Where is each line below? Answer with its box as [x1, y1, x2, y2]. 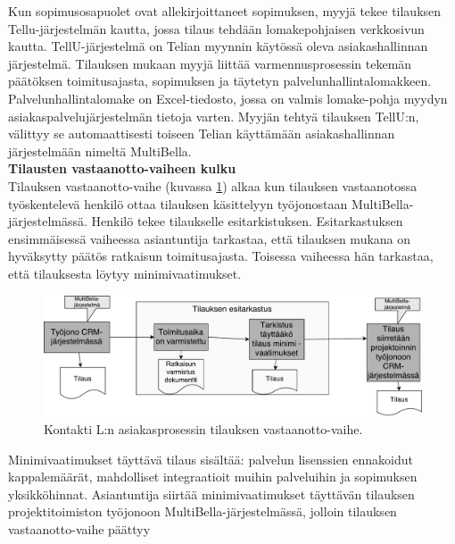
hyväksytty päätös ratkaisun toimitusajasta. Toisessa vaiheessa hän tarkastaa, [8, 247, 434, 265]
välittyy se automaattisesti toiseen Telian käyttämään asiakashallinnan [8, 124, 395, 143]
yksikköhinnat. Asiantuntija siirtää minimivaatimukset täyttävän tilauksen [8, 484, 415, 503]
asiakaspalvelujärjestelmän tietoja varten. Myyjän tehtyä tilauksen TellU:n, [8, 106, 419, 125]
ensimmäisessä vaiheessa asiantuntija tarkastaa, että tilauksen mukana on [8, 229, 411, 247]
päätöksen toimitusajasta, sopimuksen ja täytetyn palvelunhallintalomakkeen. [8, 71, 432, 90]
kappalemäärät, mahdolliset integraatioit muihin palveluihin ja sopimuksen [8, 467, 418, 486]
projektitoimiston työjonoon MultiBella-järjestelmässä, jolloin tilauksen [8, 502, 397, 521]
